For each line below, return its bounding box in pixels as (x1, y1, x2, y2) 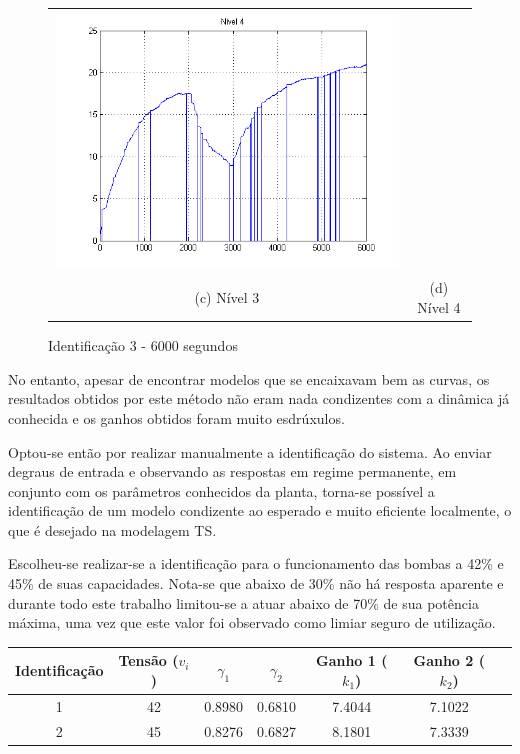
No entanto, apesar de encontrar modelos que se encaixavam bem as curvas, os (8, 368, 490, 389)
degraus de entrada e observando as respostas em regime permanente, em (8, 461, 457, 482)
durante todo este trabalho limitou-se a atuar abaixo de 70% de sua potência (8, 592, 479, 613)
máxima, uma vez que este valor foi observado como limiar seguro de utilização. (8, 612, 496, 633)
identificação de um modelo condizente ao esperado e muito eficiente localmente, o (8, 500, 512, 521)
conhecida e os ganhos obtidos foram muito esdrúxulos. (8, 407, 345, 428)
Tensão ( (118, 650, 179, 671)
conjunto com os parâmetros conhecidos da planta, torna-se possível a (8, 480, 435, 501)
